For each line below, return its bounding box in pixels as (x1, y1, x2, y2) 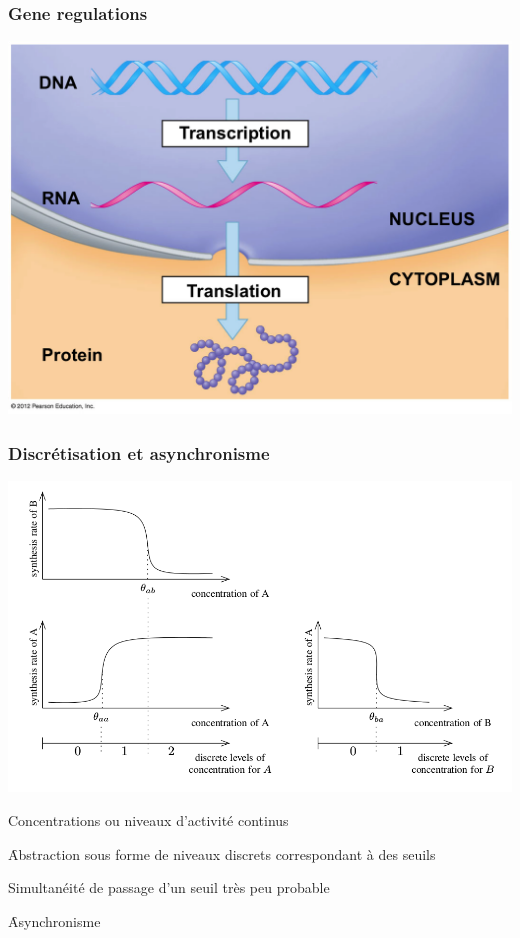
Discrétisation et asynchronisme (8, 440, 270, 465)
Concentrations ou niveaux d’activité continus (8, 809, 289, 830)
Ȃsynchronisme (8, 910, 101, 931)
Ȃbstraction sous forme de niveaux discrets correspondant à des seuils (8, 843, 436, 864)
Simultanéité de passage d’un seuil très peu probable (8, 877, 330, 898)
